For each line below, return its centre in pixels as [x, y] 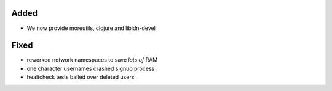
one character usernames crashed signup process [91, 68]
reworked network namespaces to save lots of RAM [92, 60]
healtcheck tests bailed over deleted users [81, 77]
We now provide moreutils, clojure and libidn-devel [91, 28]
